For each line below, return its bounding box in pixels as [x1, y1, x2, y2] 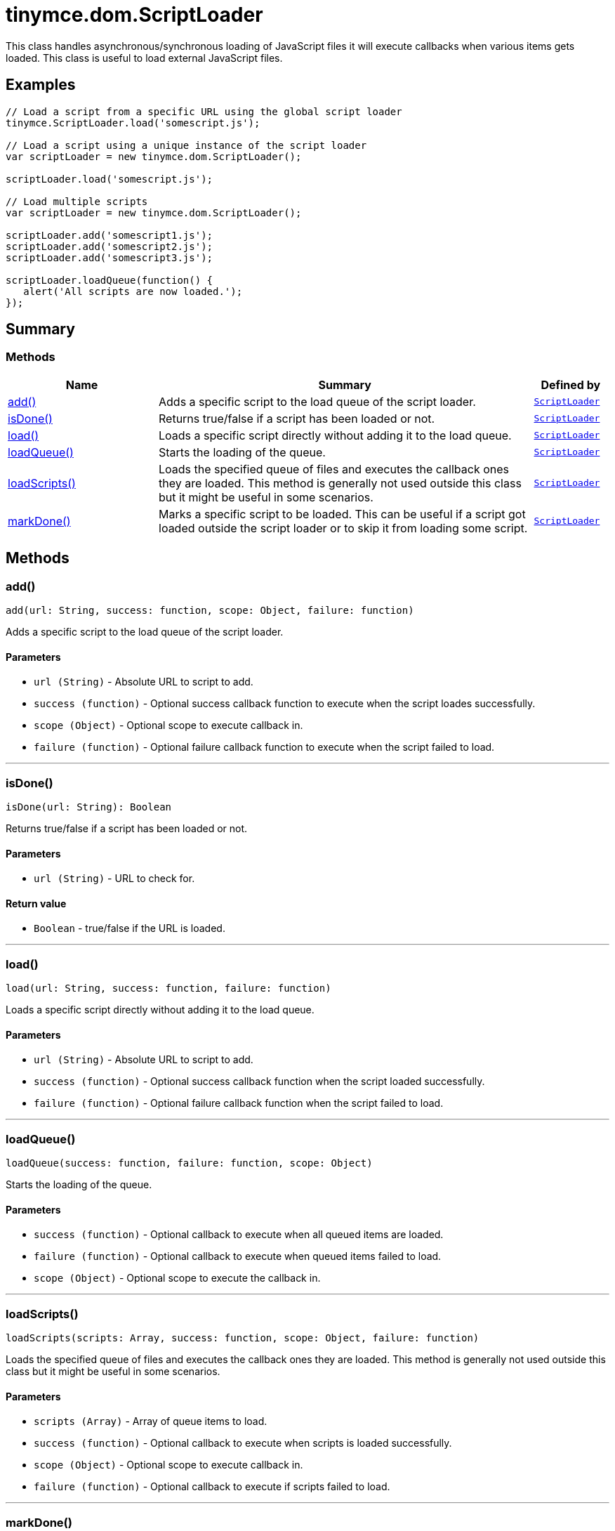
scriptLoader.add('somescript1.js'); [6, 229, 213, 241]
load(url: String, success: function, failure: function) [6, 983, 331, 994]
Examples [6, 76, 76, 94]
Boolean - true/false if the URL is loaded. [34, 922, 225, 935]
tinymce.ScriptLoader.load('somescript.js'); [6, 117, 260, 129]
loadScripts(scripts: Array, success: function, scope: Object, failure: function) [6, 1332, 480, 1344]
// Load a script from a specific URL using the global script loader [6, 105, 402, 117]
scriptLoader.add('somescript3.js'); [6, 251, 213, 263]
